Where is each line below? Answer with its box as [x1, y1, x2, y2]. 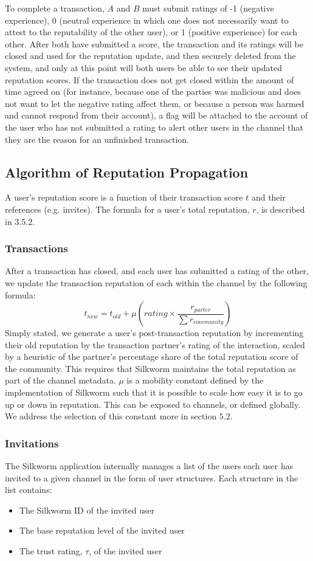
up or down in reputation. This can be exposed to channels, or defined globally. [5, 398, 301, 410]
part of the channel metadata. [5, 374, 116, 387]
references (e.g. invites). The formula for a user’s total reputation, [5, 202, 250, 215]
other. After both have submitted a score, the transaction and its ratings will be [5, 37, 303, 50]
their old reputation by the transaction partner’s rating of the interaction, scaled [5, 338, 305, 351]
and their [251, 191, 286, 204]
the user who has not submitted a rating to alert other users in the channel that [5, 120, 303, 133]
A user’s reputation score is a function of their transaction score [5, 191, 243, 204]
